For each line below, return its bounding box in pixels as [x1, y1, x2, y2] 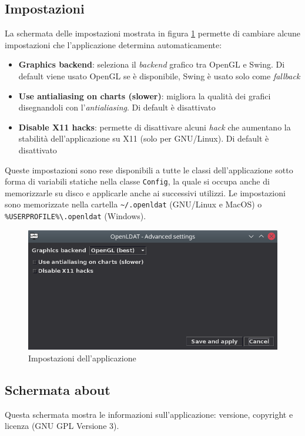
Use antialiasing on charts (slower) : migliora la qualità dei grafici [18, 89, 271, 102]
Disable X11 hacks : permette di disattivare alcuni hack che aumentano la [18, 120, 291, 133]
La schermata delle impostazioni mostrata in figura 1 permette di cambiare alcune [5, 27, 301, 39]
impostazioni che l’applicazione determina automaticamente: [5, 38, 222, 51]
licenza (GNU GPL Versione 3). [5, 420, 119, 432]
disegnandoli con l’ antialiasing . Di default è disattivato [18, 101, 216, 113]
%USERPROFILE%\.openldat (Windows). [5, 210, 146, 222]
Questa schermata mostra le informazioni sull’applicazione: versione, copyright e [5, 408, 293, 420]
